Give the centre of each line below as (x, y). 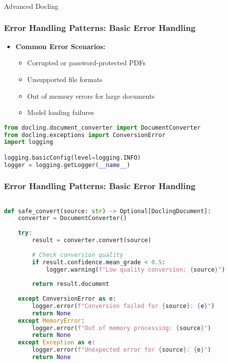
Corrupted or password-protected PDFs (86, 63)
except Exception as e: (57, 343)
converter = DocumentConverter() (72, 218)
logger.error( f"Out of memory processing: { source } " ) (122, 328)
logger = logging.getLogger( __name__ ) (67, 165)
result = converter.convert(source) (92, 240)
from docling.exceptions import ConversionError (85, 135)
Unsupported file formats (65, 79)
